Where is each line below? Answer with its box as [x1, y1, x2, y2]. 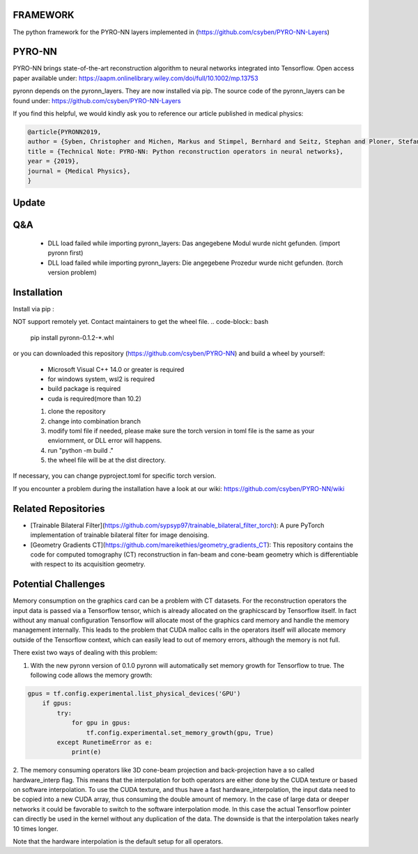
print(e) [71, 748, 102, 756]
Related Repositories [13, 502, 105, 515]
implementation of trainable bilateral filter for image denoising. [30, 531, 209, 539]
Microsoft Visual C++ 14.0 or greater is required [47, 365, 185, 373]
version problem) [47, 268, 97, 277]
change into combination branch [47, 417, 141, 425]
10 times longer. [13, 824, 59, 832]
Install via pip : [13, 305, 55, 313]
